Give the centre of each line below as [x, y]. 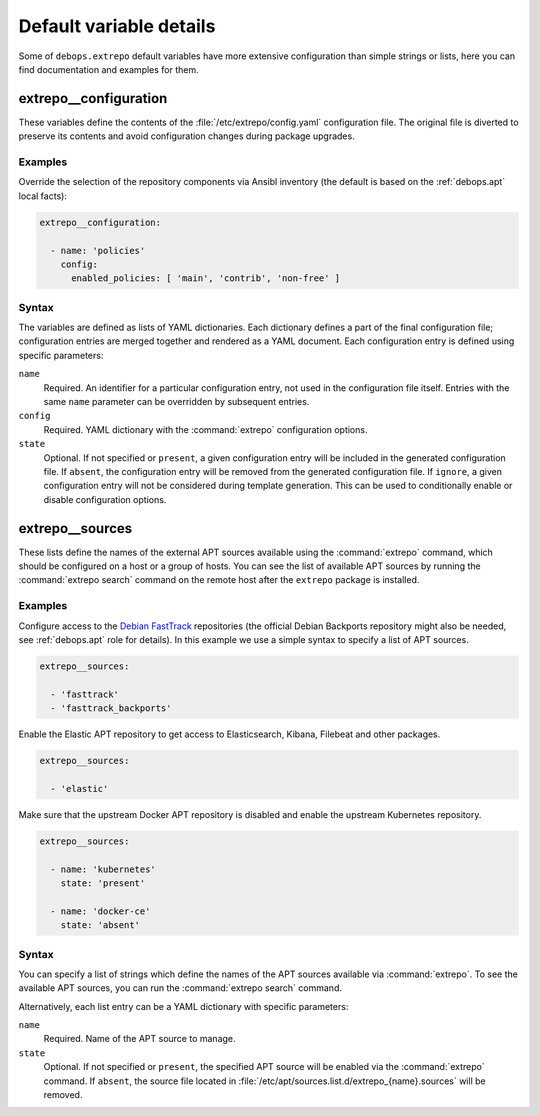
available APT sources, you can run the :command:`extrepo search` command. [180, 988]
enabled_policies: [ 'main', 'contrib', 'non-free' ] [206, 278]
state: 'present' [103, 883]
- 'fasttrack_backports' [111, 708]
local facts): [42, 196]
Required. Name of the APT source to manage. [139, 1039]
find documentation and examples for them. [108, 69]
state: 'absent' [100, 925]
